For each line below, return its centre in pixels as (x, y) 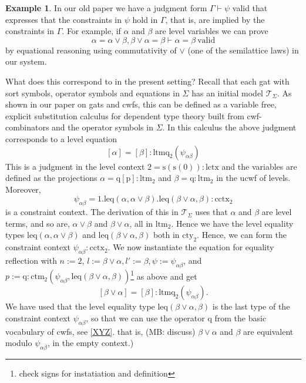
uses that (211, 212)
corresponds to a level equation (61, 138)
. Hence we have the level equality (232, 223)
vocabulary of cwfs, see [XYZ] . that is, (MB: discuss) (100, 331)
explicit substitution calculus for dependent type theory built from (125, 115)
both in (166, 235)
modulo (19, 343)
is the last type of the (251, 306)
